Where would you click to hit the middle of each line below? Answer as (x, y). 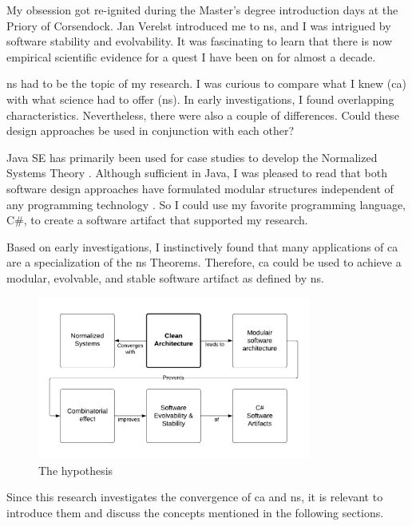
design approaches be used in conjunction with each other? (151, 131)
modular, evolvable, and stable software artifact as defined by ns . (165, 277)
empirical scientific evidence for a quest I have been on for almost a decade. (191, 56)
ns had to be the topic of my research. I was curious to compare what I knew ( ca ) (206, 83)
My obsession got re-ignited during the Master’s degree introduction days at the (202, 10)
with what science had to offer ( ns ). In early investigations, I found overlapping (200, 99)
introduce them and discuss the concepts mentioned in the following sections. (195, 512)
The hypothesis (76, 470)
